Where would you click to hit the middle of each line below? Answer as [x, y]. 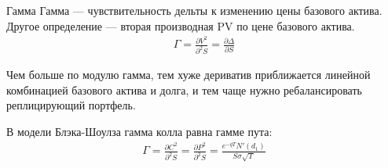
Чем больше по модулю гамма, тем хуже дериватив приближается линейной [189, 75]
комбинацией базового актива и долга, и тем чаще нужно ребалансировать [184, 89]
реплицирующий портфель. [71, 105]
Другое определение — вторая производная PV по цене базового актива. [181, 25]
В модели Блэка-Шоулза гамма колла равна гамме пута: [139, 131]
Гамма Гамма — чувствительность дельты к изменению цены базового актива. [194, 10]
